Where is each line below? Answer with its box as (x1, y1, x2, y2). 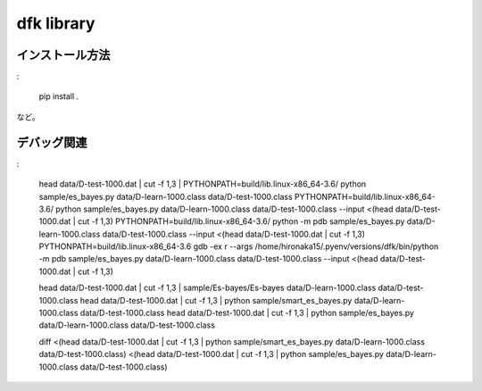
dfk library (16, 13, 96, 33)
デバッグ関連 (16, 135, 87, 150)
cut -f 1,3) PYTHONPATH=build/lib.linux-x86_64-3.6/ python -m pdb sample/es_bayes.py (77, 216, 405, 227)
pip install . (38, 91, 79, 102)
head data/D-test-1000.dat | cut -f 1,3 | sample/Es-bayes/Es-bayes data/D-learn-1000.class (38, 282, 377, 294)
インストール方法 (16, 47, 111, 62)
